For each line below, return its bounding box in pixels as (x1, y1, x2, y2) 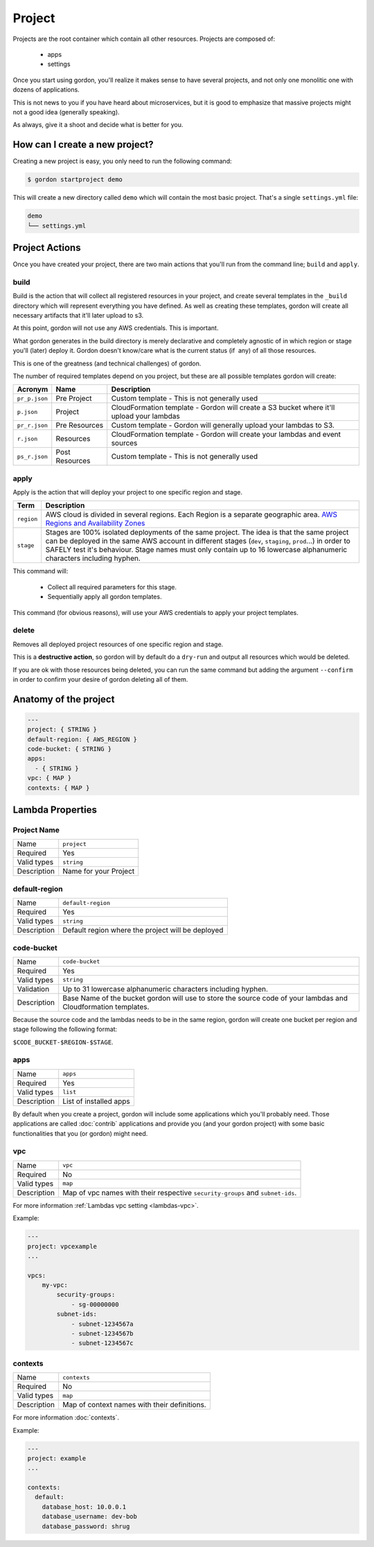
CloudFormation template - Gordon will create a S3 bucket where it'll (111, 403, 335, 413)
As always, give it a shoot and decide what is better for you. (12, 121, 184, 129)
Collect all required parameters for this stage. (47, 582, 177, 591)
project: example (27, 1454, 87, 1462)
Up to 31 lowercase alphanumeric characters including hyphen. (62, 984, 268, 994)
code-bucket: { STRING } (27, 745, 112, 753)
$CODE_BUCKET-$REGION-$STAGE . (12, 1037, 114, 1046)
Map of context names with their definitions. (62, 1400, 207, 1410)
